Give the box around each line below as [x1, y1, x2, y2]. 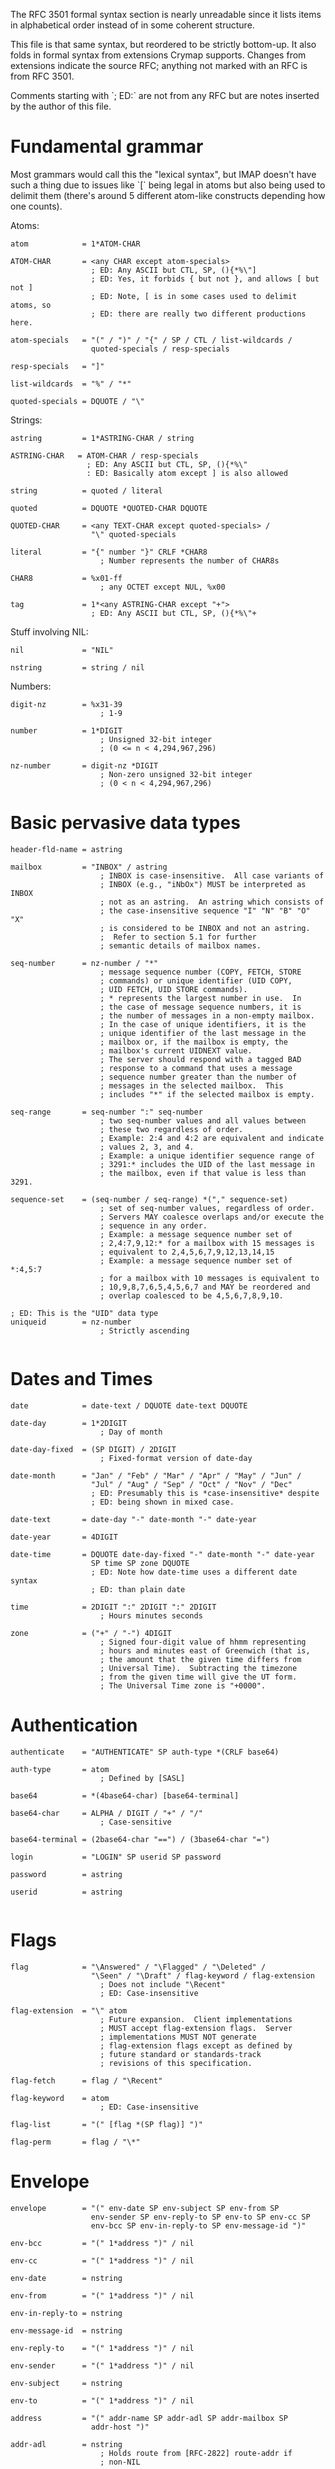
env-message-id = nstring [10, 2325, 123, 2336]
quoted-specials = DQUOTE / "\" [10, 396, 145, 406]
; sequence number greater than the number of [99, 1072, 298, 1082]
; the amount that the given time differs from [99, 1654, 302, 1664]
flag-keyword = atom [10, 2093, 110, 2103]
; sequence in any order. [99, 1220, 208, 1231]
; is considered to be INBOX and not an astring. [99, 923, 311, 933]
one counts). [10, 200, 63, 212]
